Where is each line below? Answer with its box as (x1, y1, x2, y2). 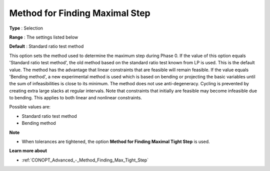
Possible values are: (9, 104, 51, 110)
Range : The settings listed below (9, 34, 78, 40)
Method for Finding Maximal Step (9, 8, 151, 19)
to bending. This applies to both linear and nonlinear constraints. (9, 95, 142, 101)
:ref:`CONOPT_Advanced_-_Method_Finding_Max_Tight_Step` (21, 157, 149, 163)
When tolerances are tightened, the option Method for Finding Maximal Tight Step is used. (21, 138, 210, 145)
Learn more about (9, 148, 47, 154)
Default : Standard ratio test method (9, 43, 84, 50)
